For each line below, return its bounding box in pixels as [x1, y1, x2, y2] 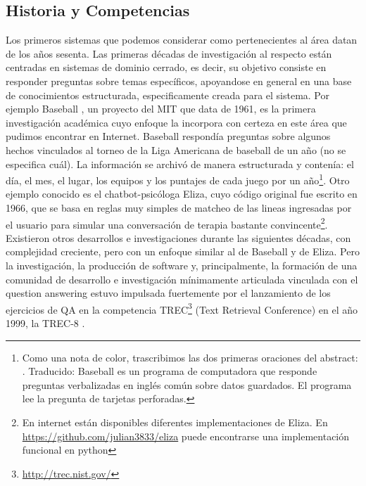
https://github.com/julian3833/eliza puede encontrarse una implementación [22, 428, 350, 443]
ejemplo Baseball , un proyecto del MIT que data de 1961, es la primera [6, 101, 316, 116]
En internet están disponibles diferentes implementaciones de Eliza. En [22, 415, 328, 430]
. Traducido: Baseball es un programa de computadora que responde [22, 364, 317, 378]
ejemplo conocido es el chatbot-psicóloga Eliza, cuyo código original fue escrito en [6, 186, 358, 201]
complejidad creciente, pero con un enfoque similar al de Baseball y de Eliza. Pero [6, 244, 360, 259]
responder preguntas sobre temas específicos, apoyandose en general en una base [6, 73, 352, 88]
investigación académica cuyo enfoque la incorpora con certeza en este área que [6, 115, 347, 129]
